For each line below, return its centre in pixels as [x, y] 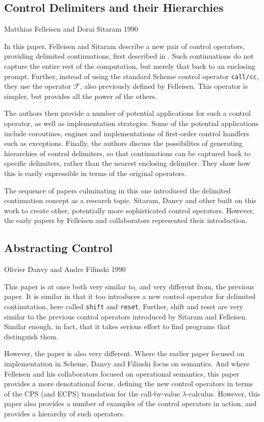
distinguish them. [31, 336]
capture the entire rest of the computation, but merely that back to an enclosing [130, 66]
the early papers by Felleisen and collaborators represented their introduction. [126, 220]
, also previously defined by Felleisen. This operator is [164, 86]
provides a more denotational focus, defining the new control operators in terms [129, 383]
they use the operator [38, 86]
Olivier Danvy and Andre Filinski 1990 [65, 269]
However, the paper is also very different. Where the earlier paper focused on [124, 353]
